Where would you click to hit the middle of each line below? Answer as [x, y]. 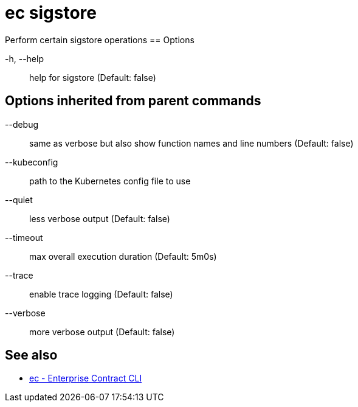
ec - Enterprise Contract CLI [86, 378]
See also [31, 355]
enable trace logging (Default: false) [101, 294]
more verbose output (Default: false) [102, 332]
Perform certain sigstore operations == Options [100, 40]
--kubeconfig [32, 162]
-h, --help [24, 58]
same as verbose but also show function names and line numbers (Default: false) [191, 143]
